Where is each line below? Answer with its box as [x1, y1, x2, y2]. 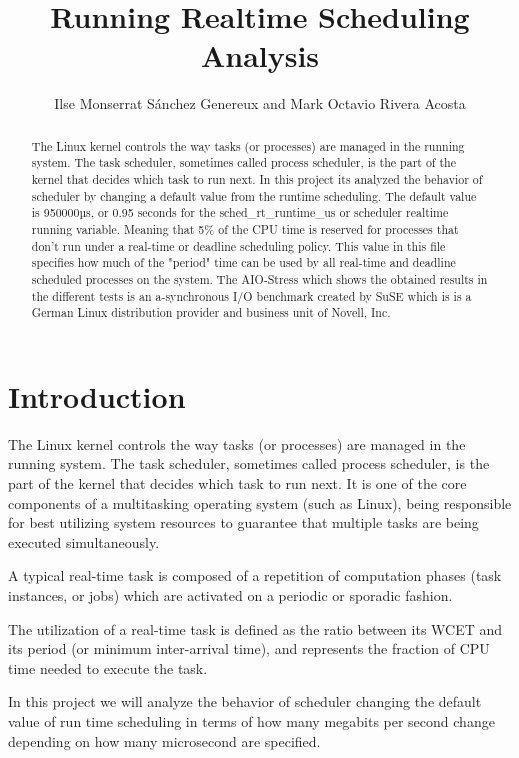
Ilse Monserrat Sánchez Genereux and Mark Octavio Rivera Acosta [54, 93, 466, 114]
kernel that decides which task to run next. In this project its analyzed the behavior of [31, 171, 483, 188]
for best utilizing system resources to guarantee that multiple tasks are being [8, 512, 479, 533]
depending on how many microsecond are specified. [8, 730, 321, 751]
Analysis [200, 35, 320, 76]
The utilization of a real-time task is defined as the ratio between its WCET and [8, 618, 503, 639]
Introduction [8, 375, 186, 416]
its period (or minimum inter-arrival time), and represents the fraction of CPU [8, 638, 490, 659]
